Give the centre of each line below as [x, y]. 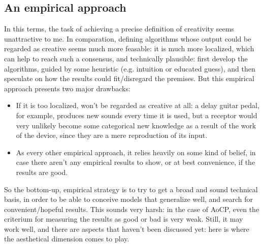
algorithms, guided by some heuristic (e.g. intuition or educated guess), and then [130, 68]
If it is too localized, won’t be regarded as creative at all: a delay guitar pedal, [138, 105]
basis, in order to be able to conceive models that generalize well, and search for [129, 199]
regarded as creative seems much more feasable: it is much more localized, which [129, 48]
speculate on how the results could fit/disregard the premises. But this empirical [129, 78]
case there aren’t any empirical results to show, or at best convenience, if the [136, 162]
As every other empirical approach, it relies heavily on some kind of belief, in [136, 152]
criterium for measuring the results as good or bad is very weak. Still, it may [124, 219]
